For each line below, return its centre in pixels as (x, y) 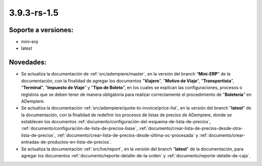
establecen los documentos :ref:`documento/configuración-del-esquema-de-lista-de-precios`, (116, 122)
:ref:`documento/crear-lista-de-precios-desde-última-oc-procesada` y (127, 135)
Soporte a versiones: (41, 30)
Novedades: (28, 63)
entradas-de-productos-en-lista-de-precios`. (66, 142)
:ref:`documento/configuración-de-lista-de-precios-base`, (80, 129)
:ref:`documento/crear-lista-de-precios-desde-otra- (191, 129)
